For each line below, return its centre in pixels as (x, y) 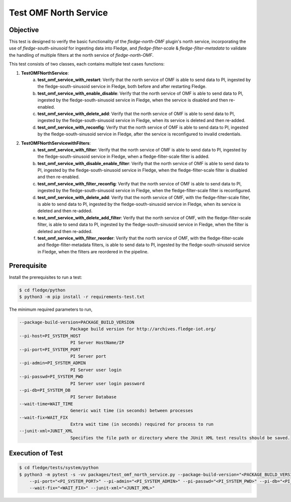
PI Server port (89, 356)
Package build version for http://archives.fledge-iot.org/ (143, 329)
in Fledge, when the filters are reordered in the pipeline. (93, 251)
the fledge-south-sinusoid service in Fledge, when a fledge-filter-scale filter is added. (123, 157)
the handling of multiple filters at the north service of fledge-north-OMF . (81, 55)
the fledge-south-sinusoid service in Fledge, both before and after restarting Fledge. (122, 86)
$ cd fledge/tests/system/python (59, 468)
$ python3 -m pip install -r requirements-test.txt (82, 297)
